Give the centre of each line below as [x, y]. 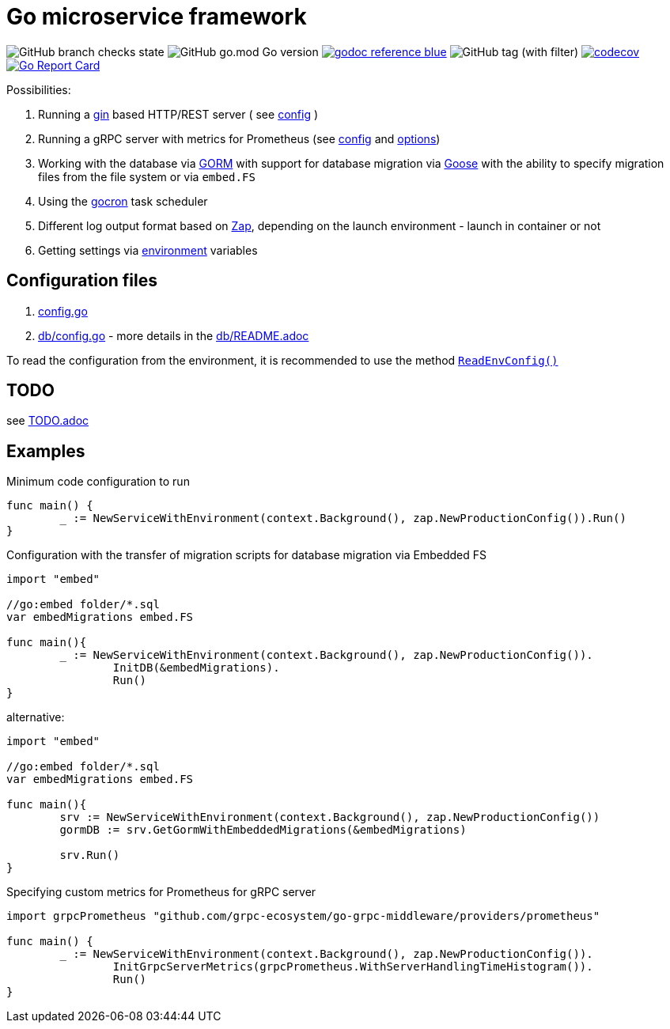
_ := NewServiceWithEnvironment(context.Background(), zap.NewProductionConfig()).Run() [343, 518]
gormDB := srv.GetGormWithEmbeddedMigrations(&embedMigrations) [263, 830]
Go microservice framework [157, 17]
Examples [46, 451]
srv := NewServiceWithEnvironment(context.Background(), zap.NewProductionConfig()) [330, 817]
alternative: [36, 717]
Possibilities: [39, 89]
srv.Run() [90, 855]
